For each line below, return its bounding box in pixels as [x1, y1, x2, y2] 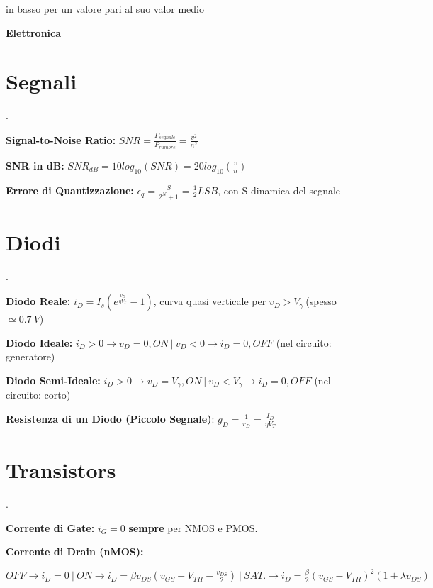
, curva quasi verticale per [153, 294, 266, 309]
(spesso [305, 294, 337, 309]
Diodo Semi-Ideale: [6, 373, 101, 388]
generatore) [6, 349, 55, 364]
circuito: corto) [6, 387, 71, 402]
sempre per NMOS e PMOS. [128, 520, 258, 535]
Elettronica [6, 25, 62, 40]
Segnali [6, 67, 77, 96]
